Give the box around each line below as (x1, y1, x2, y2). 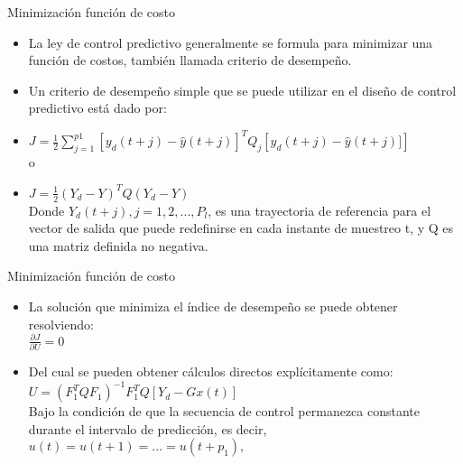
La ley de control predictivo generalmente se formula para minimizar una (28, 32, 433, 51)
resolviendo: (28, 314, 94, 333)
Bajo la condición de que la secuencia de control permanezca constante (28, 402, 421, 421)
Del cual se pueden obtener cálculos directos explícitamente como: (28, 362, 394, 381)
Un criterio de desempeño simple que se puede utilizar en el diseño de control (28, 80, 457, 99)
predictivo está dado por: (28, 98, 167, 117)
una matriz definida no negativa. (28, 236, 208, 255)
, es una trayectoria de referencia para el (208, 200, 431, 219)
